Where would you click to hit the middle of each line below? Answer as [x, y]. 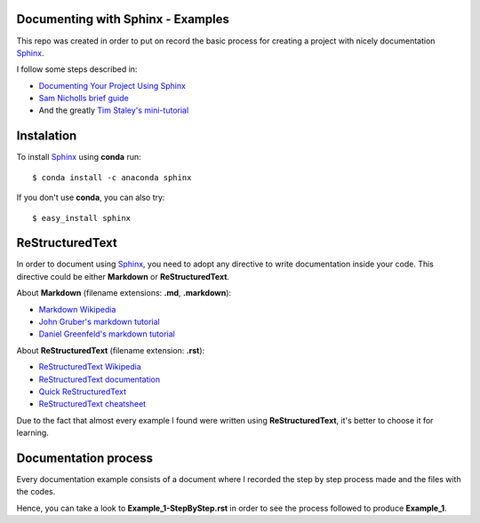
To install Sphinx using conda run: [79, 157]
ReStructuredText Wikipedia [90, 367]
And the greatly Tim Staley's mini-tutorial [114, 110]
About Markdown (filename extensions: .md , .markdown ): [124, 293]
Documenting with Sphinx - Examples [123, 19]
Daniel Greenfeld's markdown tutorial [107, 334]
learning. [32, 433]
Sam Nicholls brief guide [84, 99]
